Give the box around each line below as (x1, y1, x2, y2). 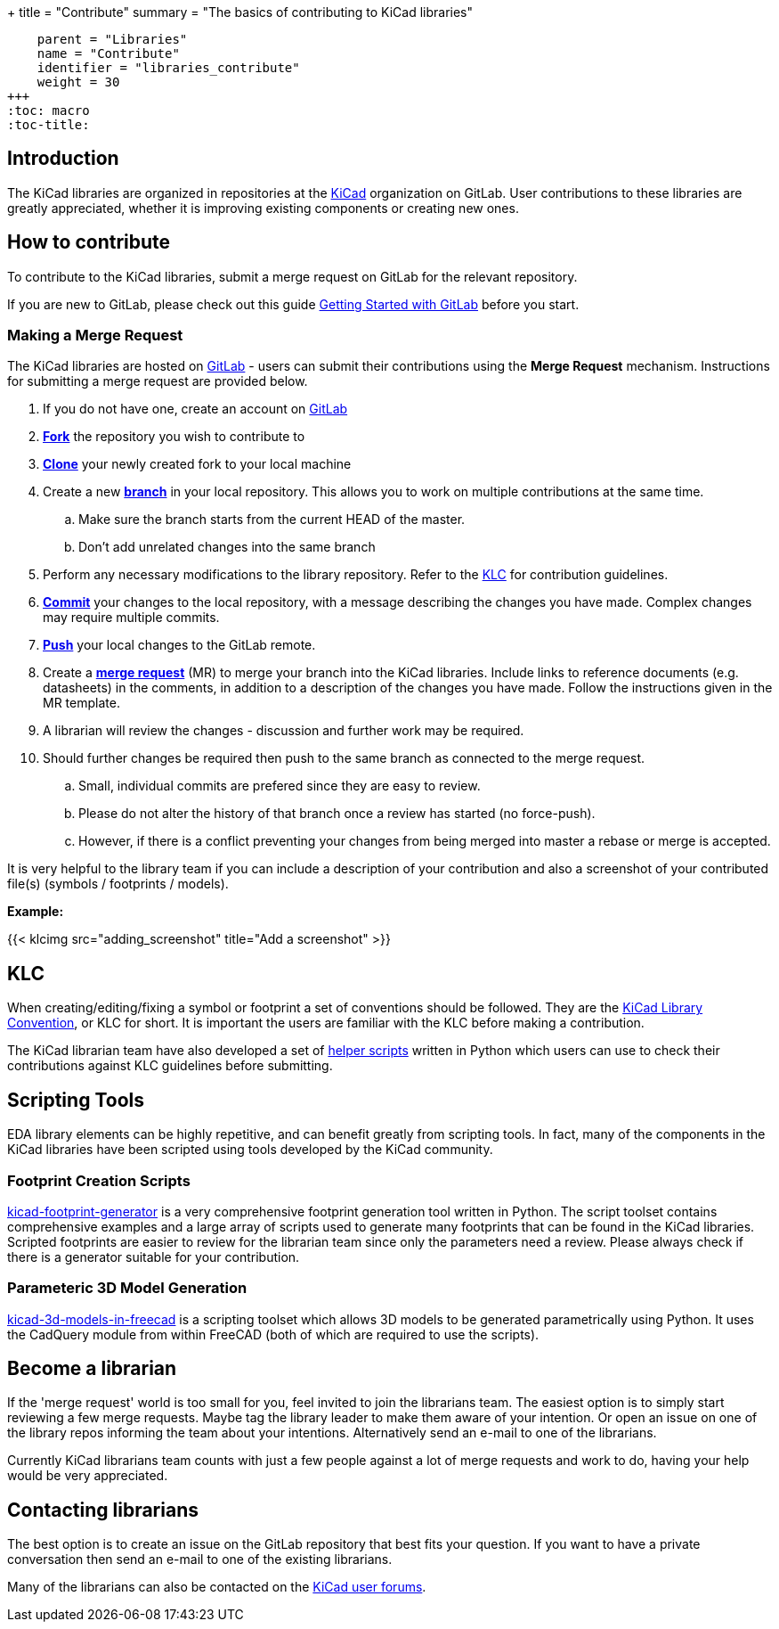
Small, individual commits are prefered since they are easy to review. (78, 778, 481, 794)
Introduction (7, 147, 119, 170)
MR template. (43, 695, 120, 711)
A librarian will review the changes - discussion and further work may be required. (43, 723, 524, 739)
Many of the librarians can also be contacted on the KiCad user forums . (7, 1579, 426, 1595)
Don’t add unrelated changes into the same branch (78, 539, 376, 555)
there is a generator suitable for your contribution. (7, 1248, 300, 1265)
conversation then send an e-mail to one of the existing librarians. (7, 1551, 393, 1568)
